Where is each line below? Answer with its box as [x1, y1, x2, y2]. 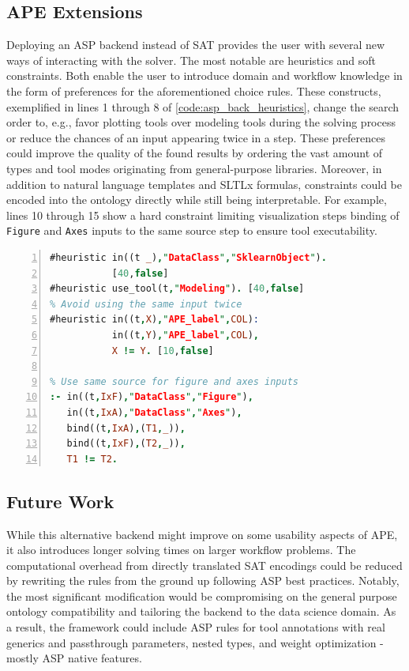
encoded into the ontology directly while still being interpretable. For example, [6, 191, 387, 208]
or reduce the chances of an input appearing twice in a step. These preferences [6, 129, 385, 145]
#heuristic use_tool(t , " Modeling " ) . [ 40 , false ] [50, 283, 305, 295]
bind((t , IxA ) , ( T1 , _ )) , [66, 422, 186, 434]
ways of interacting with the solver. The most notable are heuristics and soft [6, 51, 377, 68]
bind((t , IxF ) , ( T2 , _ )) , [66, 438, 186, 450]
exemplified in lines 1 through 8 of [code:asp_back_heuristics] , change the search [6, 98, 400, 115]
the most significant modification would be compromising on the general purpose [6, 587, 397, 604]
